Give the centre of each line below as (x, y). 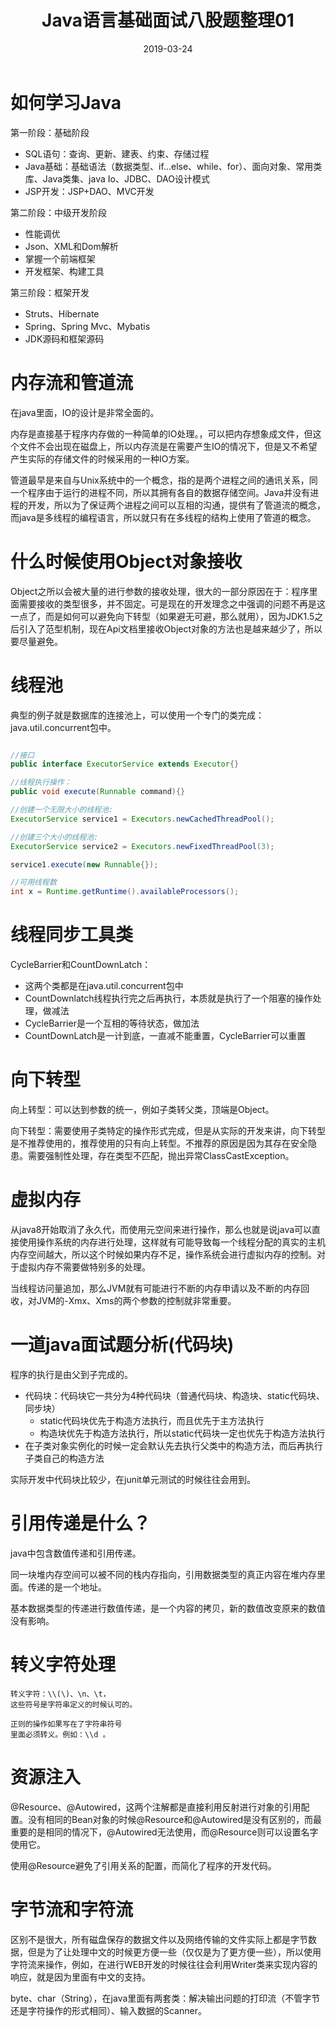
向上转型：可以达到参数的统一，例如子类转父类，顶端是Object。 (142, 1109)
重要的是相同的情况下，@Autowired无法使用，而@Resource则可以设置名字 (164, 1832)
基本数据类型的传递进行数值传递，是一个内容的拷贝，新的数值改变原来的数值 (168, 1608)
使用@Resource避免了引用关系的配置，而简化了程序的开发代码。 (143, 1865)
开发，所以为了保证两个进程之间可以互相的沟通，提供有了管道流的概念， (176, 505)
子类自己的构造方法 (64, 1458)
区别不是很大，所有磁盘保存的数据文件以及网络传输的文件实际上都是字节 (159, 1939)
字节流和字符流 (72, 1909)
